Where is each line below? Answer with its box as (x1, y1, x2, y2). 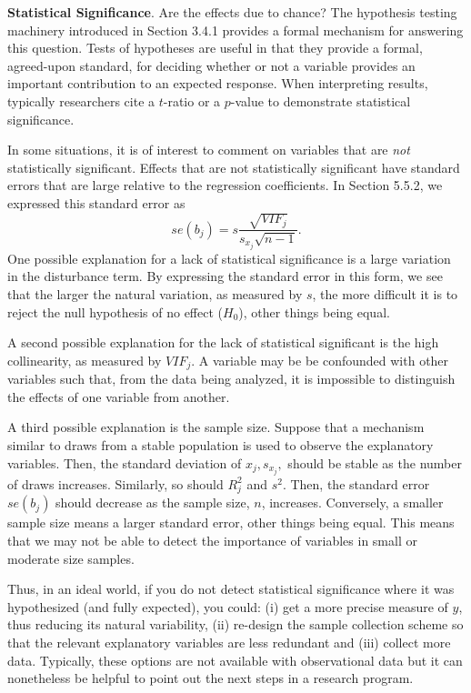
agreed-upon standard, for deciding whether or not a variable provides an (7, 55, 416, 75)
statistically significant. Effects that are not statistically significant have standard (7, 157, 460, 176)
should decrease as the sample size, (55, 493, 250, 512)
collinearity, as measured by (7, 350, 162, 369)
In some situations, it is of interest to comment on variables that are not (7, 140, 410, 159)
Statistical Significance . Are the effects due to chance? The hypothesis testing (7, 3, 457, 21)
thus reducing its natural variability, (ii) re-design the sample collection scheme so (7, 615, 464, 634)
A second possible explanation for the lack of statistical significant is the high (7, 333, 439, 352)
